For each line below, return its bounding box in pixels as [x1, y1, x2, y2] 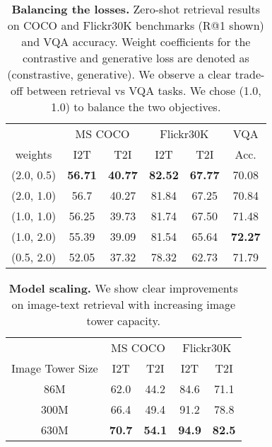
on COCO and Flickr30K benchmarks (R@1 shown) [7, 17, 264, 33]
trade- [235, 66, 265, 82]
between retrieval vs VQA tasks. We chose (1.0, [26, 82, 261, 98]
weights [15, 146, 52, 162]
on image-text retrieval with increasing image [11, 296, 236, 312]
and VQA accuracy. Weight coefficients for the [21, 33, 251, 50]
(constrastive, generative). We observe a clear [7, 66, 232, 82]
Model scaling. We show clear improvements [8, 280, 238, 296]
